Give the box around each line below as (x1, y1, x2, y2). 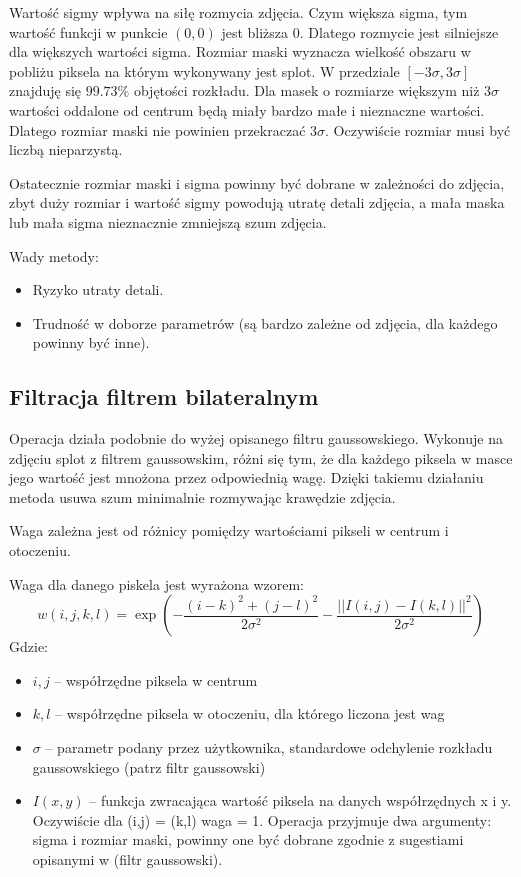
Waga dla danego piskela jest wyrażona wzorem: (9, 573, 304, 594)
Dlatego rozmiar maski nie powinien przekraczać (9, 119, 306, 140)
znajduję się (9, 80, 82, 101)
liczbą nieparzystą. (9, 139, 123, 160)
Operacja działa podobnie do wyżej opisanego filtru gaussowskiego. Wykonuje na (9, 428, 503, 449)
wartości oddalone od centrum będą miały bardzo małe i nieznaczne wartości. (9, 99, 485, 120)
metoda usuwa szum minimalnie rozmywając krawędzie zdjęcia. (9, 486, 396, 507)
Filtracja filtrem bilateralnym (9, 381, 319, 412)
